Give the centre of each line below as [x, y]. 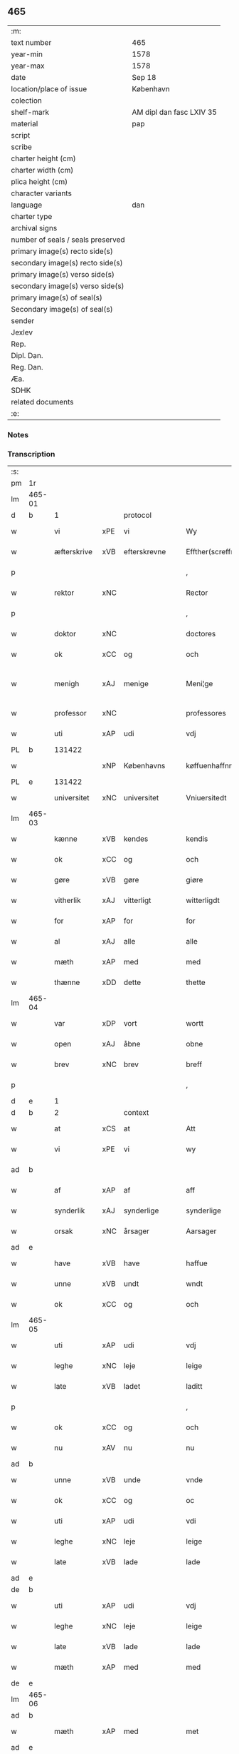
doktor [65, 634]
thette [196, 982]
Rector [197, 593]
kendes [136, 839]
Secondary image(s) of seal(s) [62, 309]
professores [206, 713]
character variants [42, 193]
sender [23, 320]
